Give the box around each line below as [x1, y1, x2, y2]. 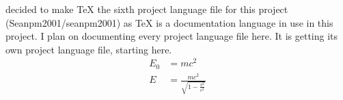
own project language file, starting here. [5, 42, 172, 56]
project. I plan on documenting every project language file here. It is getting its [5, 29, 338, 43]
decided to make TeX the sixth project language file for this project [5, 2, 288, 16]
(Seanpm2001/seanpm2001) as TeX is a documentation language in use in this [5, 15, 333, 29]
